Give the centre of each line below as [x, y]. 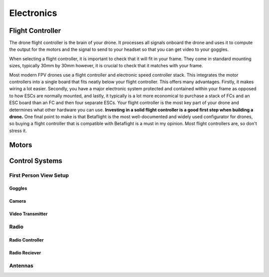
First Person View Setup [39, 175]
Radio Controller [27, 240]
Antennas [21, 266]
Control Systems [36, 161]
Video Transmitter [28, 214]
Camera [18, 201]
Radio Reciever [25, 253]
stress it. [18, 131]
